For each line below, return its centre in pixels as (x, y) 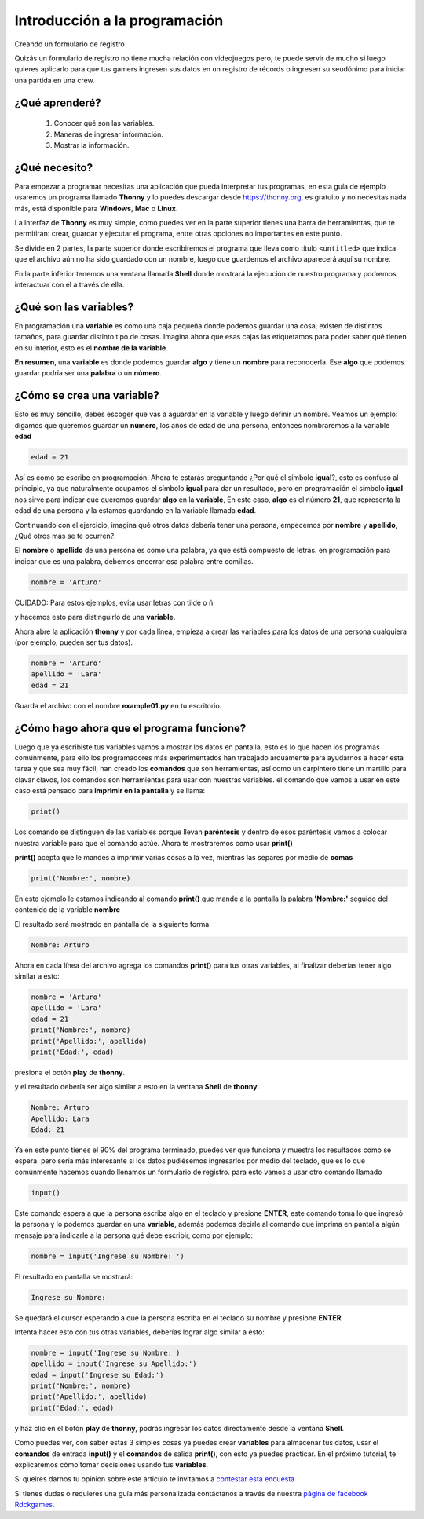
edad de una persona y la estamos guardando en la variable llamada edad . (135, 511)
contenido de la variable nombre (68, 910)
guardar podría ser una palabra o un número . (88, 373)
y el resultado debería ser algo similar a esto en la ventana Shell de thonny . (137, 1087)
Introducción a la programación (119, 20)
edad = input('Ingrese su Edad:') (97, 1375)
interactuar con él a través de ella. (69, 284)
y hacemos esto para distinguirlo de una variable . (95, 617)
